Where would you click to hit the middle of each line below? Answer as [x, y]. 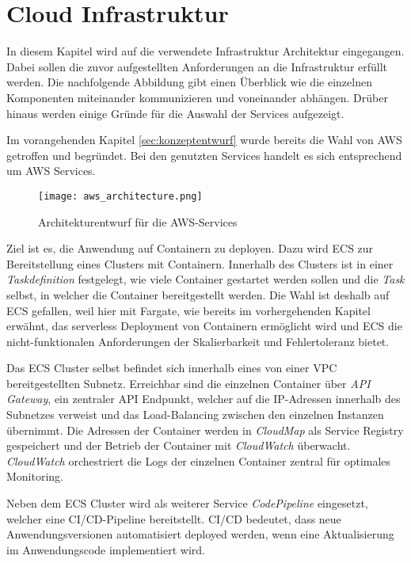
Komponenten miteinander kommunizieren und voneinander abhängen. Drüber [197, 97]
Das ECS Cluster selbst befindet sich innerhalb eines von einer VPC [172, 368]
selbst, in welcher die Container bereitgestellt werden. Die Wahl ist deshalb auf [198, 294]
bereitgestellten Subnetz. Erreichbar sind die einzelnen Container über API [188, 383]
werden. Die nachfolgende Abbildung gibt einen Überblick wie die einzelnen [189, 82]
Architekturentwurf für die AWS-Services [138, 221]
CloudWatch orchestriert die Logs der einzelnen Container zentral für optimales [199, 460]
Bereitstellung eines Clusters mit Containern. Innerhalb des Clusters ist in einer [200, 263]
